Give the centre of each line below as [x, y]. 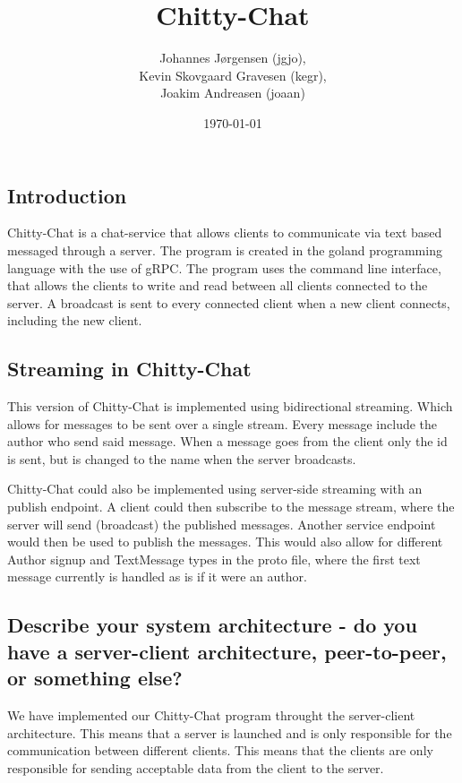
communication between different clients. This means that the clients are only [220, 750]
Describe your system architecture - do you [212, 625]
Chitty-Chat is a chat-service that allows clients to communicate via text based [225, 232]
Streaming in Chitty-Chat [129, 369]
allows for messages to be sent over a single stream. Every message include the [222, 423]
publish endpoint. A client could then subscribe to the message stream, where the [231, 507]
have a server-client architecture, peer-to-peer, [227, 651]
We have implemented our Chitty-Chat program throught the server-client [211, 715]
